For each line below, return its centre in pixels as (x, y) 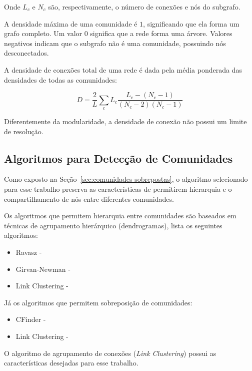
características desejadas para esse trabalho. (71, 363)
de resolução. (24, 131)
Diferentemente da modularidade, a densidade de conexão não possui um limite (125, 121)
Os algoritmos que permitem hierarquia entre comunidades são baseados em (120, 216)
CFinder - (31, 319)
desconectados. (26, 53)
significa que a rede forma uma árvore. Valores (161, 33)
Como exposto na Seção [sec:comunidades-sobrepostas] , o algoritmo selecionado (126, 179)
